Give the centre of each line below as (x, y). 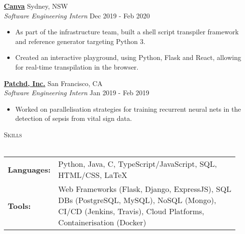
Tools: (19, 205)
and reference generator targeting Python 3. (80, 41)
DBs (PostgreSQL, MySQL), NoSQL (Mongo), (137, 200)
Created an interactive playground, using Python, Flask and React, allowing (128, 57)
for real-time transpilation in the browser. (77, 66)
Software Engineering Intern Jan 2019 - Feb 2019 (77, 93)
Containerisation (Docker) (102, 222)
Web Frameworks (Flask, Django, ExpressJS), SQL (145, 189)
